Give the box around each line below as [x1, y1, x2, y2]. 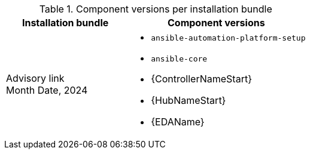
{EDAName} [151, 116, 205, 128]
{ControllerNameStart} [151, 73, 252, 85]
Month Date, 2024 [6, 84, 88, 96]
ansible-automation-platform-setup [151, 33, 306, 42]
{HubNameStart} [151, 94, 226, 106]
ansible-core [151, 54, 208, 63]
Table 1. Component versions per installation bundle [39, 3, 272, 15]
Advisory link [6, 72, 65, 84]
